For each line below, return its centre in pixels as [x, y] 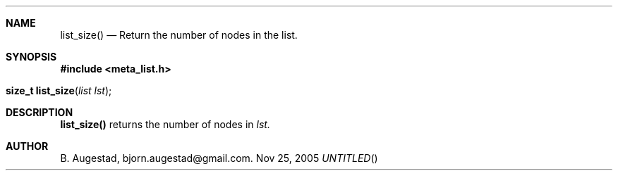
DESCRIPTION [40, 112]
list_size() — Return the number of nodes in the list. [179, 35]
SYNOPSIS [31, 57]
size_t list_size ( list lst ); [59, 90]
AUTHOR [27, 146]
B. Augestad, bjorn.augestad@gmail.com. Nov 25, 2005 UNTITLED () [219, 158]
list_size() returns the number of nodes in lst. [165, 124]
